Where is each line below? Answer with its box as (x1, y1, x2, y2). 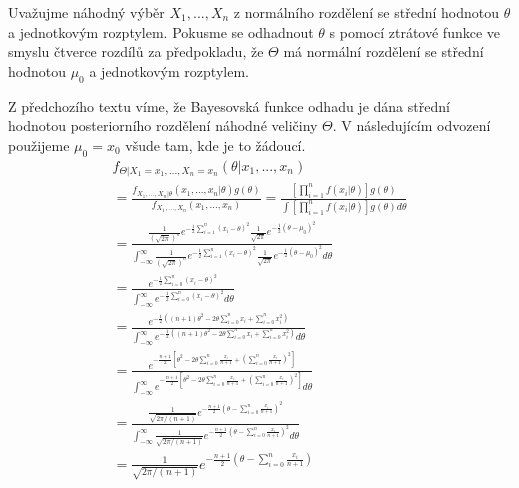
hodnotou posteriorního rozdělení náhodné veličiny (8, 115, 318, 136)
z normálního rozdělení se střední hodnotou (233, 2, 499, 22)
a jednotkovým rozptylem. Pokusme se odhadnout (8, 21, 314, 42)
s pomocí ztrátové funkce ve (329, 21, 501, 42)
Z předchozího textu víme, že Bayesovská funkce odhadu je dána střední (8, 95, 450, 116)
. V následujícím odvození (332, 115, 491, 136)
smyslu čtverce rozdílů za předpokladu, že (8, 41, 264, 62)
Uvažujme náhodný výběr (8, 2, 165, 22)
